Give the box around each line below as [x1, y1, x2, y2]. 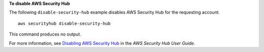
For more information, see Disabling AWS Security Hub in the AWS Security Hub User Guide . [9, 40, 196, 46]
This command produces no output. [9, 31, 82, 37]
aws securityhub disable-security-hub [18, 21, 111, 26]
